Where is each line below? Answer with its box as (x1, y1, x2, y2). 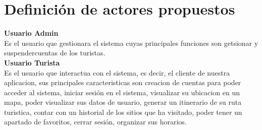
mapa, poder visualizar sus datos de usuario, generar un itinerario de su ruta (4, 97, 242, 107)
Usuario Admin (4, 28, 59, 38)
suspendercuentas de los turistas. (4, 47, 106, 58)
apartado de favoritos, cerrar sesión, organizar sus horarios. (4, 116, 187, 127)
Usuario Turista (4, 57, 60, 68)
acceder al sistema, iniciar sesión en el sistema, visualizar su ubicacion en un (4, 87, 240, 97)
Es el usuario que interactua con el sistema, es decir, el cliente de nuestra (4, 67, 230, 78)
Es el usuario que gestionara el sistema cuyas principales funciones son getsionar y (4, 37, 258, 48)
